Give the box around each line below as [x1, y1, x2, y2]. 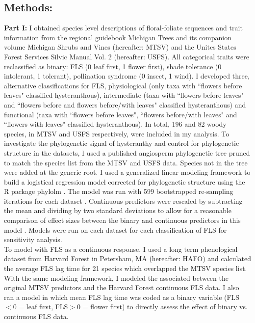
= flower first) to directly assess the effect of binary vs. [82, 301, 248, 312]
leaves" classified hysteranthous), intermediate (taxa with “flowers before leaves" [4, 90, 244, 100]
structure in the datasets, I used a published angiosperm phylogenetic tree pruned [4, 147, 250, 158]
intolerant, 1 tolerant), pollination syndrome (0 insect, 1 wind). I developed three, [4, 71, 250, 81]
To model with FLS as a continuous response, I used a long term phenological [4, 243, 238, 254]
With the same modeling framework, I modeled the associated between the [4, 272, 229, 283]
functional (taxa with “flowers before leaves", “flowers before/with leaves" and [4, 109, 237, 119]
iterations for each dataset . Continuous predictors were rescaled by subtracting [4, 195, 243, 206]
